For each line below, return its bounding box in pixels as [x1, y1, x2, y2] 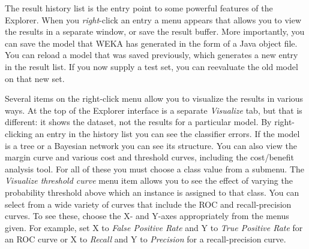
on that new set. [5, 72, 65, 84]
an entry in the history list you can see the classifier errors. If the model [35, 127, 300, 139]
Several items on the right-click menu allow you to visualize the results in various [5, 92, 304, 105]
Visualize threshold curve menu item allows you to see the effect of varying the [5, 174, 293, 187]
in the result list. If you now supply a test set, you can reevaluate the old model [5, 60, 298, 72]
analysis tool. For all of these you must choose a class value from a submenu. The [5, 162, 304, 175]
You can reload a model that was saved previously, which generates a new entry [5, 48, 298, 61]
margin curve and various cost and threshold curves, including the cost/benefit [5, 151, 295, 163]
